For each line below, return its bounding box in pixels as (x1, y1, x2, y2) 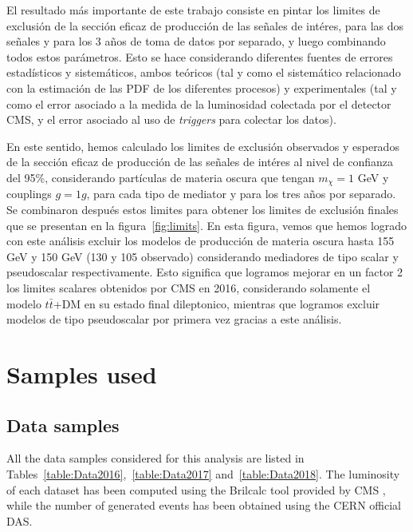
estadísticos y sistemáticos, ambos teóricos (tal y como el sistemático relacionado (6, 64, 401, 81)
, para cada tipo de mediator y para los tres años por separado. (86, 185, 396, 202)
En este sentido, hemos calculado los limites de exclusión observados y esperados (6, 137, 399, 154)
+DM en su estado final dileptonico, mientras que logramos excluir (53, 295, 380, 312)
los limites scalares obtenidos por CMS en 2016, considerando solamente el (6, 279, 371, 296)
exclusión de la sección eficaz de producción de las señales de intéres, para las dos (6, 17, 404, 34)
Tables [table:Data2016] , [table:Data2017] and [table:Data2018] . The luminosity (6, 465, 400, 482)
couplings (6, 185, 52, 202)
